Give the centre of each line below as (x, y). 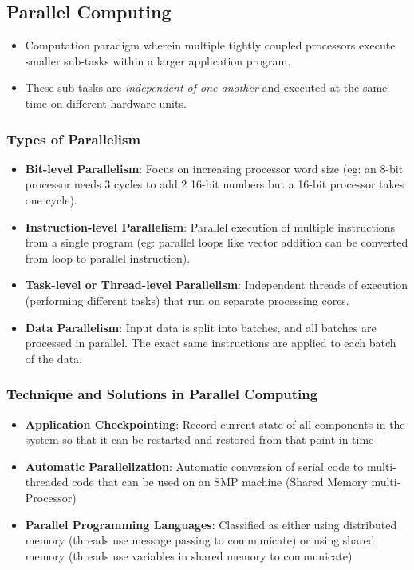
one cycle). (51, 199)
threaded (47, 482)
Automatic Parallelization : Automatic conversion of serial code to (194, 466)
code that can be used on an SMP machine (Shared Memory (220, 482)
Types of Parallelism (74, 139)
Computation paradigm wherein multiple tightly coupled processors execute (210, 45)
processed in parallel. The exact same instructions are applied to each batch (211, 343)
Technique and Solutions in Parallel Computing (162, 394)
